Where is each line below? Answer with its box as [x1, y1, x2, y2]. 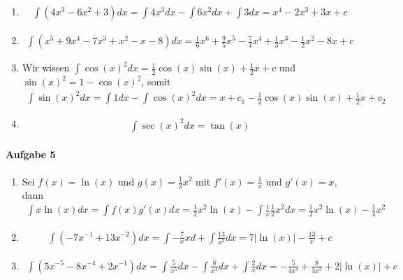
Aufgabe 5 [6, 147, 56, 162]
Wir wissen [22, 60, 70, 75]
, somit [141, 74, 171, 89]
